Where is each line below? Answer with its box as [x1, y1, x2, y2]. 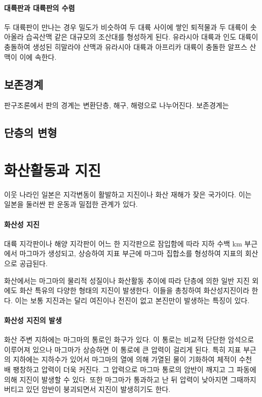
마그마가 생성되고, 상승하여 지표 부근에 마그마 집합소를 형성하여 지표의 [19, 248, 243, 259]
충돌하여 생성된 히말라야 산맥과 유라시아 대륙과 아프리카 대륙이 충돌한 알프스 [4, 41, 247, 52]
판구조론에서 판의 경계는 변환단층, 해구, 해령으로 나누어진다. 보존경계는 [4, 100, 229, 111]
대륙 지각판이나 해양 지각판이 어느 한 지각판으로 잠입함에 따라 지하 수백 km [4, 238, 242, 248]
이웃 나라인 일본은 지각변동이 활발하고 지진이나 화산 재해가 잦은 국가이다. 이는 [4, 189, 252, 199]
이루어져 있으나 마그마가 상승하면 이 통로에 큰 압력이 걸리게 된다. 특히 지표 [4, 344, 241, 354]
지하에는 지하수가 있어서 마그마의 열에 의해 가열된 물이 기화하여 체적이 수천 [13, 354, 252, 365]
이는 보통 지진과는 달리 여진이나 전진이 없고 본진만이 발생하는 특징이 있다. [15, 295, 250, 305]
